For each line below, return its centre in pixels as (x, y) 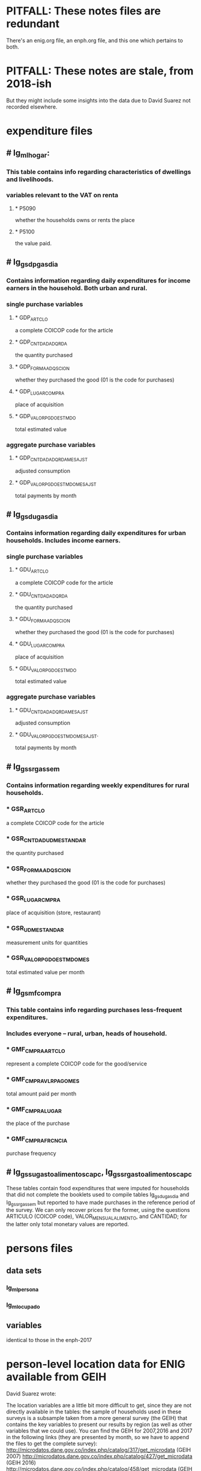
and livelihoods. (30, 179)
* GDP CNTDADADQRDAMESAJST (51, 458)
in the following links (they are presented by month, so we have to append (98, 1437)
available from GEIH (56, 1377)
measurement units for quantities (47, 942)
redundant (33, 24)
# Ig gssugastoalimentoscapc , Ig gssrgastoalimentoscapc (99, 1173)
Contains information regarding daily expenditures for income (98, 281)
